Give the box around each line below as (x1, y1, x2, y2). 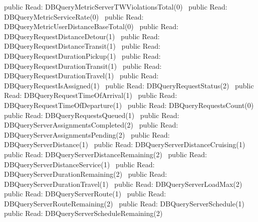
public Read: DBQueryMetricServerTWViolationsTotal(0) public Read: (4, 2, 228, 12)
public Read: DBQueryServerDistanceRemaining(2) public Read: (4, 149, 207, 159)
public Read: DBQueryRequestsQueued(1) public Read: (4, 109, 180, 120)
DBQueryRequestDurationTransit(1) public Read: (4, 60, 162, 71)
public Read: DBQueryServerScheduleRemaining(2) (4, 208, 163, 218)
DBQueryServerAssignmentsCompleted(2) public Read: (4, 120, 178, 130)
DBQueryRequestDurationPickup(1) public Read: (4, 50, 161, 61)
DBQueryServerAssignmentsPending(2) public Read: (4, 129, 170, 140)
